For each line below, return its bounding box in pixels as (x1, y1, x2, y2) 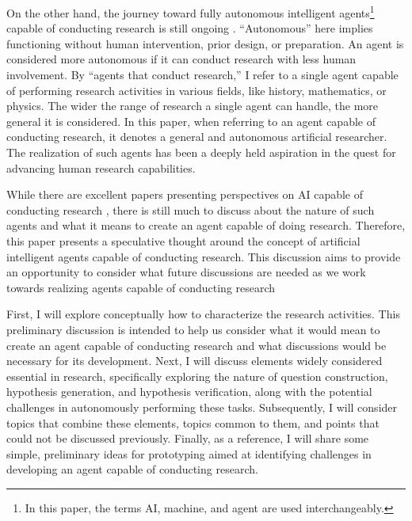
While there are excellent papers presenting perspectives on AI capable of (6, 186, 364, 203)
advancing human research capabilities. (6, 159, 196, 176)
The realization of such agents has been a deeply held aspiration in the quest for (6, 144, 396, 160)
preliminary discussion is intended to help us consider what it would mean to (6, 321, 380, 337)
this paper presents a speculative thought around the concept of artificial (6, 232, 360, 249)
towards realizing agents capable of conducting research (6, 279, 276, 295)
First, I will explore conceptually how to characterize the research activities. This (6, 306, 400, 322)
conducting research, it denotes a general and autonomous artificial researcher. (6, 128, 387, 145)
